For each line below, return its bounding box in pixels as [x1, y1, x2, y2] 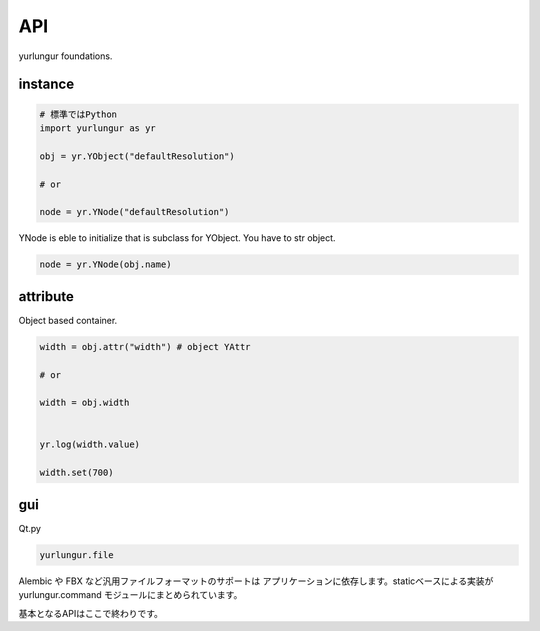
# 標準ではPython [39, 108, 118, 120]
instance [18, 76, 75, 93]
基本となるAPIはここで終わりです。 [18, 607, 164, 619]
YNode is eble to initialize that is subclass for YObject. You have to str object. [18, 232, 336, 244]
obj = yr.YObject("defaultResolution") [39, 150, 235, 162]
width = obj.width [39, 397, 130, 409]
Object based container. [18, 314, 118, 326]
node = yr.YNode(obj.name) [39, 259, 172, 270]
